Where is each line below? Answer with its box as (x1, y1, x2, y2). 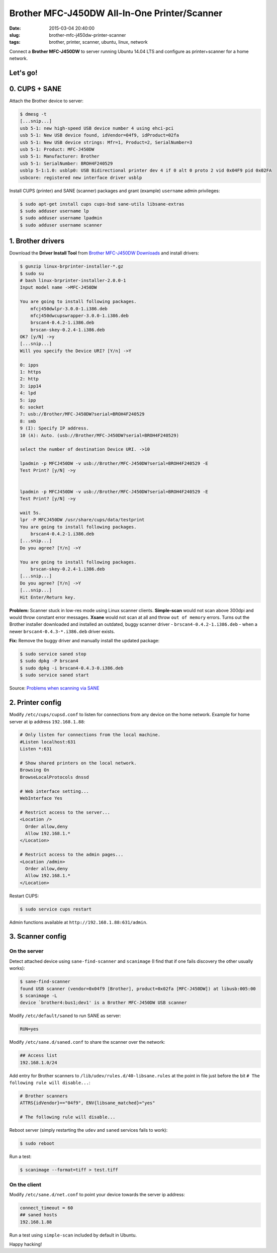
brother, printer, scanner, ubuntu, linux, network (49, 39, 148, 45)
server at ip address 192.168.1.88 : (9, 718, 85, 724)
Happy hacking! (9, 1241, 42, 1247)
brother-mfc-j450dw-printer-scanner (49, 32, 126, 38)
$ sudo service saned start (20, 672, 89, 678)
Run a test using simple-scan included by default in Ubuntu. (9, 1232, 137, 1238)
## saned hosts (20, 1212, 57, 1218)
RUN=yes (20, 1026, 39, 1032)
